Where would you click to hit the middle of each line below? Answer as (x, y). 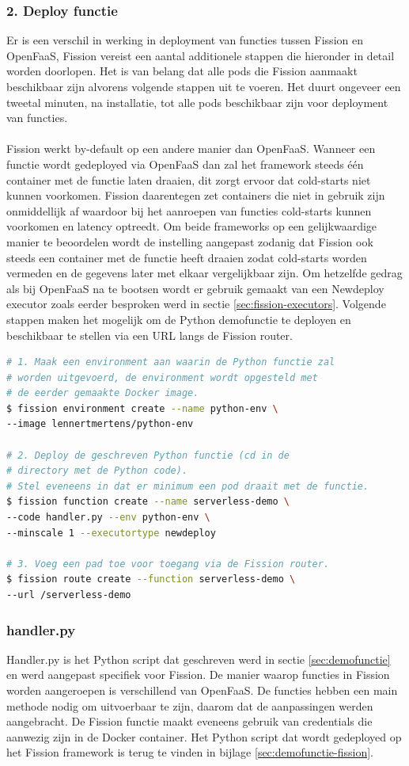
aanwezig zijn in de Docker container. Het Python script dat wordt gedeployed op (204, 736)
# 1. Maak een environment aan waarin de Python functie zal (171, 362)
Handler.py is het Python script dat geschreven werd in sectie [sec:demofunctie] (199, 659)
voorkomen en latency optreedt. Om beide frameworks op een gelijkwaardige (192, 226)
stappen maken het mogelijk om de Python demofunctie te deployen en (179, 319)
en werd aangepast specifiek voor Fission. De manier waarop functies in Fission (198, 675)
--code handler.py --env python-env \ (108, 518)
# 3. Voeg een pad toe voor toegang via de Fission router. (168, 564)
